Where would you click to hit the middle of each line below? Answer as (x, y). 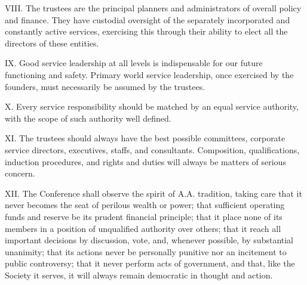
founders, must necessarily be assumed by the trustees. (105, 86)
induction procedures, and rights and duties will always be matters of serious (145, 161)
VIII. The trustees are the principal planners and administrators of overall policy (153, 8)
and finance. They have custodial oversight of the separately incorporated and (148, 19)
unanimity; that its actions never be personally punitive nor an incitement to (146, 251)
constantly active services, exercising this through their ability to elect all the (146, 31)
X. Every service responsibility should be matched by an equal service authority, (152, 106)
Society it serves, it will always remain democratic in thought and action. (139, 275)
